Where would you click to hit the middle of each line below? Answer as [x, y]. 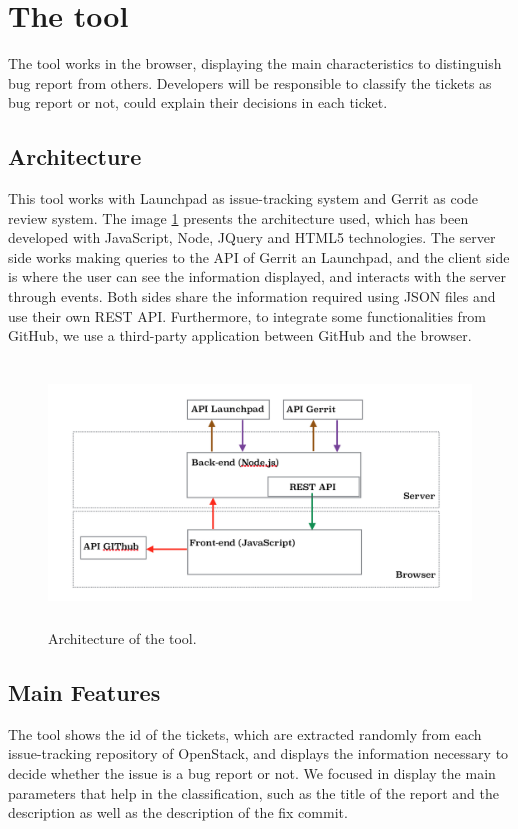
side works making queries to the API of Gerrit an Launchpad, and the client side [259, 256]
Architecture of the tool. [122, 638]
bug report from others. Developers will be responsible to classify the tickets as [250, 82]
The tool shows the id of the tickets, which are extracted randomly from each [245, 733]
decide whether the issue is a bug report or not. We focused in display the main [252, 773]
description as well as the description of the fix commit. [178, 812]
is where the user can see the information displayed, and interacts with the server [257, 276]
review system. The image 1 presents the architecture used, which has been [238, 217]
